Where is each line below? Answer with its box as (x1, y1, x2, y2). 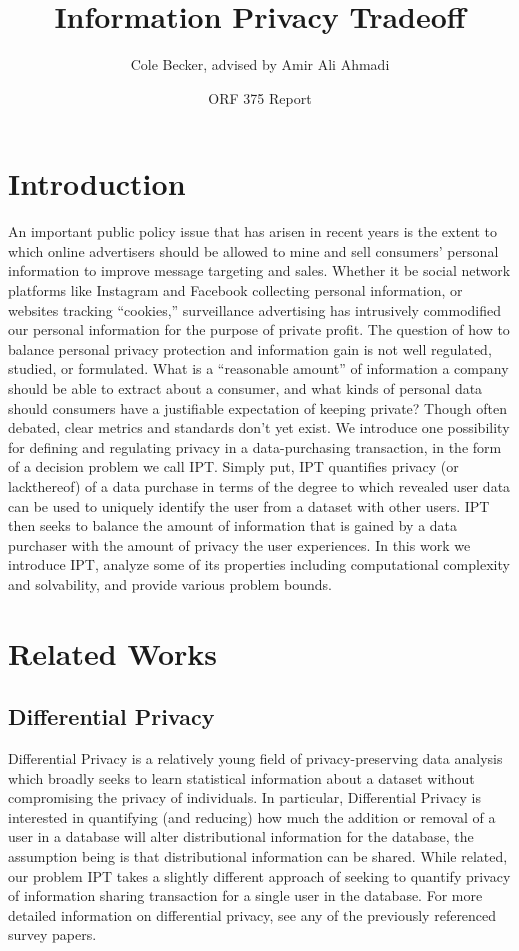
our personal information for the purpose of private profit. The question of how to (8, 319, 510, 340)
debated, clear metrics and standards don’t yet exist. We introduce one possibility (8, 417, 510, 438)
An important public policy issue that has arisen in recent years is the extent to (8, 221, 498, 242)
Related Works (8, 632, 218, 673)
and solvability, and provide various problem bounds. (8, 573, 332, 594)
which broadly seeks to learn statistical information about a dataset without (8, 767, 475, 788)
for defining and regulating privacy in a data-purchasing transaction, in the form (8, 436, 502, 457)
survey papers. (8, 924, 97, 945)
